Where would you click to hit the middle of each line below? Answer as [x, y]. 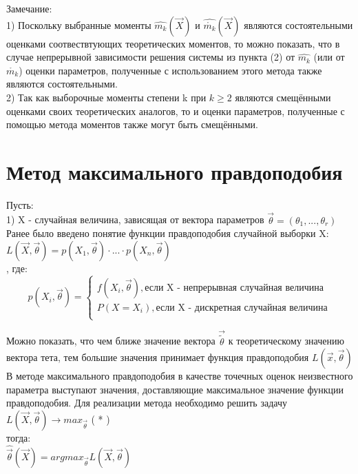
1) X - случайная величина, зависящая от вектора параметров [135, 219]
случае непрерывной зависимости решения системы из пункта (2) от [151, 57]
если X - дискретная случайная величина [242, 308]
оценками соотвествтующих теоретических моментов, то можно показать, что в [173, 43]
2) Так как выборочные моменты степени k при [106, 97]
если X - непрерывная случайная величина [234, 288]
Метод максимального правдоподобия [175, 171]
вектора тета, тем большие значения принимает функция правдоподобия [158, 357]
